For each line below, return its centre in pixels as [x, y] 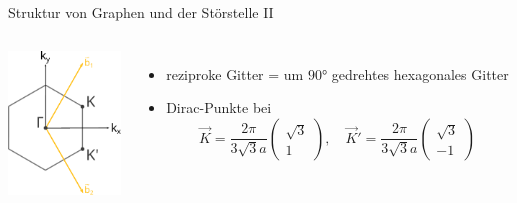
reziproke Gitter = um [235, 73]
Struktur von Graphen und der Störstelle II [141, 12]
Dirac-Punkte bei [219, 107]
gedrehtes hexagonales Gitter [420, 73]
